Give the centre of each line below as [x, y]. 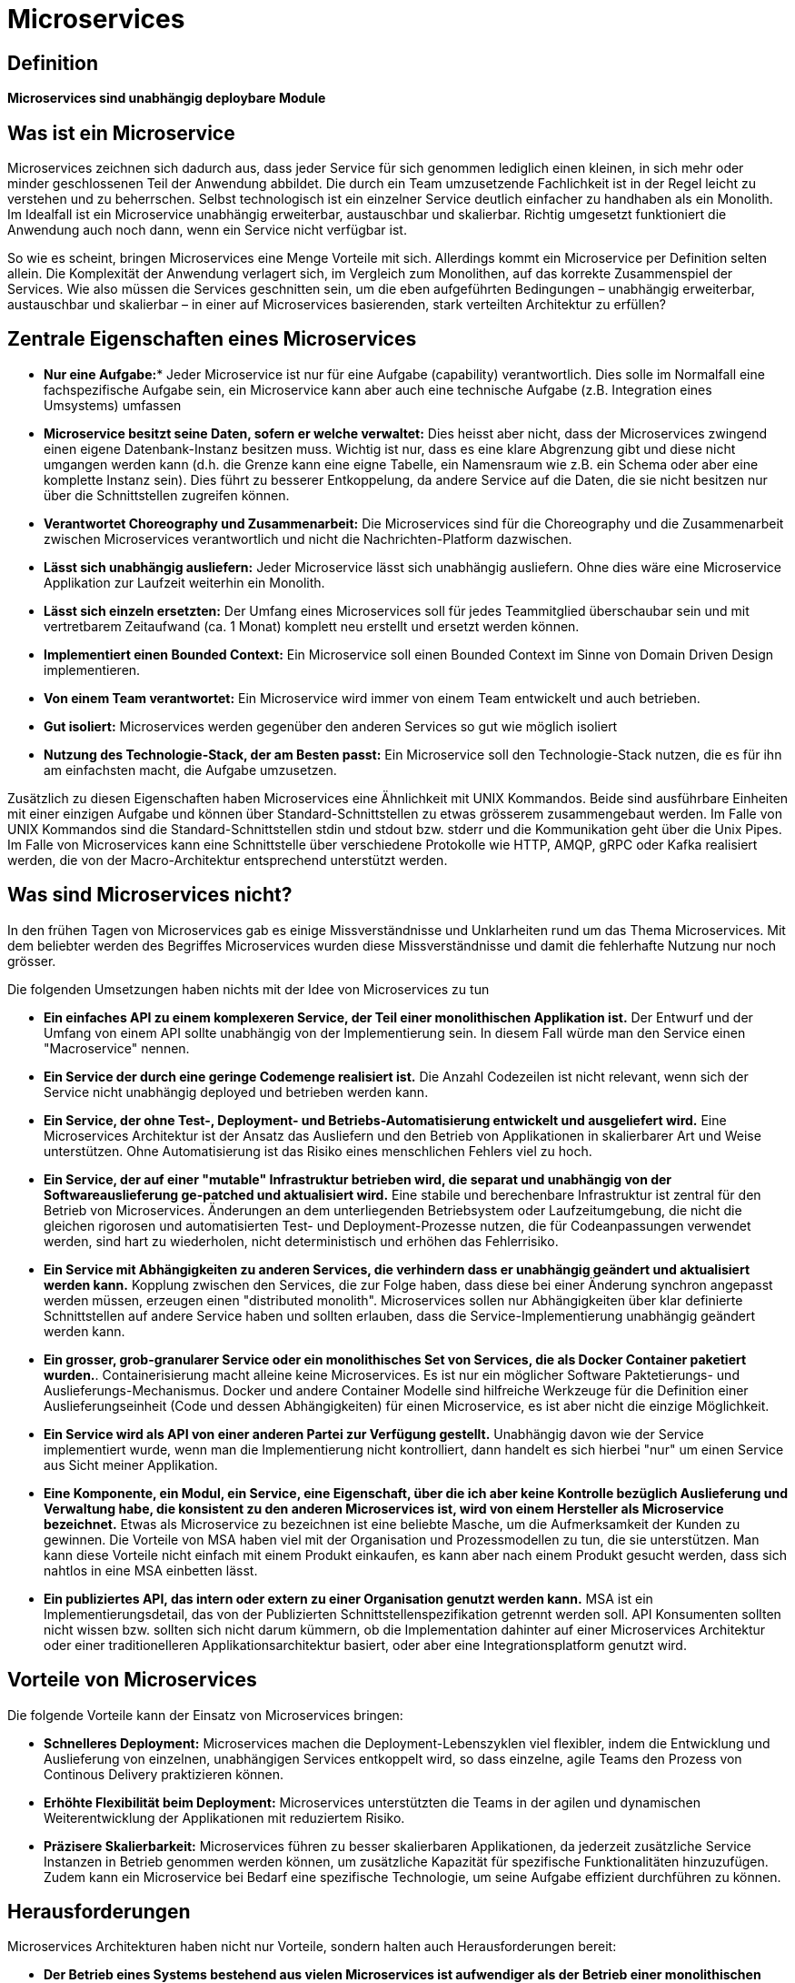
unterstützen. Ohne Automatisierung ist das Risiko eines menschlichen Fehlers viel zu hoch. [318, 1151]
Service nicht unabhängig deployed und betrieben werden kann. [236, 1092]
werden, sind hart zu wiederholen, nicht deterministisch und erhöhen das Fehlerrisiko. [301, 1241]
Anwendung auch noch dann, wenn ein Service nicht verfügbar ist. [207, 230]
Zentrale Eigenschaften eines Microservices [212, 339]
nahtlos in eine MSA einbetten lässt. [151, 1570]
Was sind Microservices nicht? [150, 895]
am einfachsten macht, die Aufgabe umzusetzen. [190, 770]
